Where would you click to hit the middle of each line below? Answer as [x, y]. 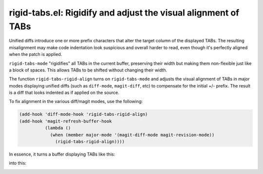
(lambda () [58, 128]
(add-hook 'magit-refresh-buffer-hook [66, 121]
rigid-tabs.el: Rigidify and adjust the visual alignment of [124, 13]
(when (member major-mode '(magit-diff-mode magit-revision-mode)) [132, 135]
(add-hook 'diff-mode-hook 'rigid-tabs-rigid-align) [84, 114]
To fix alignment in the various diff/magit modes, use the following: [76, 102]
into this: [18, 163]
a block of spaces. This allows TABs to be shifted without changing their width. [88, 70]
